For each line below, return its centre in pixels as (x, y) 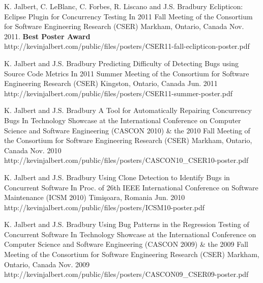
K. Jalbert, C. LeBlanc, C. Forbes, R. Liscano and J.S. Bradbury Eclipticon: (124, 6)
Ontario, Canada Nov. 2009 (47, 264)
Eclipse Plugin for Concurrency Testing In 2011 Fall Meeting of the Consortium (128, 16)
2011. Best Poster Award (47, 36)
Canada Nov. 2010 (33, 150)
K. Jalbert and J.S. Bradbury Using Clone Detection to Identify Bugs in (117, 177)
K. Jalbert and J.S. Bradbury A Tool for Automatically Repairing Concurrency (128, 110)
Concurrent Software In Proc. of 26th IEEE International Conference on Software (131, 187)
